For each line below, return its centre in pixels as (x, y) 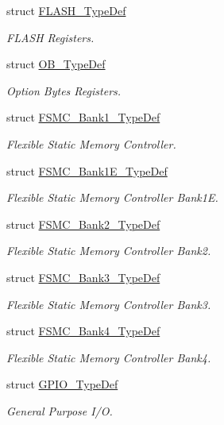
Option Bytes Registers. (64, 90)
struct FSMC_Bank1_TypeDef (83, 117)
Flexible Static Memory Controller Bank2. (109, 251)
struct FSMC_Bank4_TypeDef (83, 331)
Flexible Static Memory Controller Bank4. (109, 357)
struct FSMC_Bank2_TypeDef (83, 224)
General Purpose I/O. (60, 410)
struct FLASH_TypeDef (66, 10)
